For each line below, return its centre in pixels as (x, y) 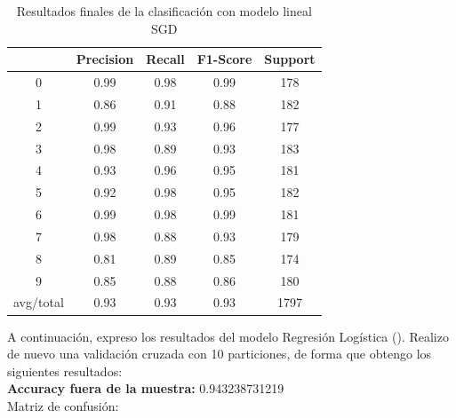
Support (290, 59)
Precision (105, 59)
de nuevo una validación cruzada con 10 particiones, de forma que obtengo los (220, 354)
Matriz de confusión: (63, 405)
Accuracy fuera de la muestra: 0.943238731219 (146, 388)
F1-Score (224, 59)
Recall (165, 59)
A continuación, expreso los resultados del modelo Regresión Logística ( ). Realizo (228, 336)
